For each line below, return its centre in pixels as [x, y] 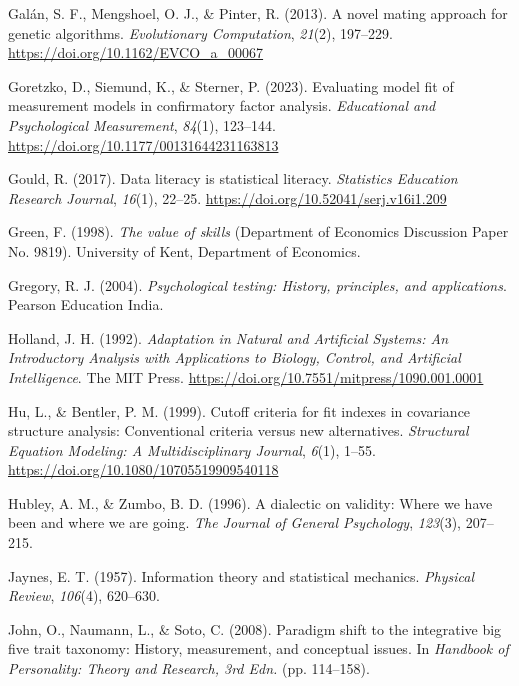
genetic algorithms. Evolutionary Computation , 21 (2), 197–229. [200, 32]
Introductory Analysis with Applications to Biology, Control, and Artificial [234, 357]
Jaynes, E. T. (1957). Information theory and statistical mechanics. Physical [241, 575]
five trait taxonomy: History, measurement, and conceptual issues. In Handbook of [258, 648]
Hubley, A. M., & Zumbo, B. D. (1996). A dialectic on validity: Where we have [250, 502]
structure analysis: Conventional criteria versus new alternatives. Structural [238, 430]
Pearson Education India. [86, 304]
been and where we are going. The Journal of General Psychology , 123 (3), [234, 522]
